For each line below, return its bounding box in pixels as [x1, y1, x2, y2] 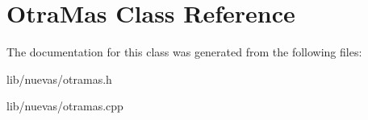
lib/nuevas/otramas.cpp [6, 97, 123, 114]
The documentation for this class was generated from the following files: [6, 43, 362, 60]
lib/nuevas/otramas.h [6, 70, 112, 87]
